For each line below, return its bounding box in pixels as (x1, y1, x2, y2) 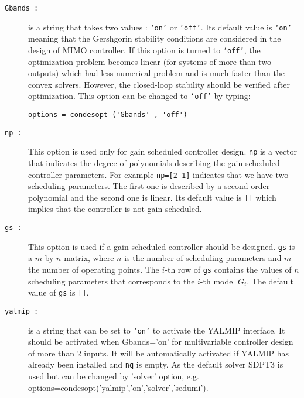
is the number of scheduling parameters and (124, 252, 282, 264)
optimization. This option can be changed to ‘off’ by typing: (28, 90, 251, 102)
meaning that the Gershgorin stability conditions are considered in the (28, 32, 281, 44)
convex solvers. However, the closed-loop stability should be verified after (28, 78, 290, 90)
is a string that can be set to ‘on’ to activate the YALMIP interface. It (28, 324, 285, 336)
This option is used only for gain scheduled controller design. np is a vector (28, 145, 298, 157)
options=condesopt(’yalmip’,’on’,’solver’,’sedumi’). (28, 381, 209, 393)
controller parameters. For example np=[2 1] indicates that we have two (28, 168, 289, 180)
